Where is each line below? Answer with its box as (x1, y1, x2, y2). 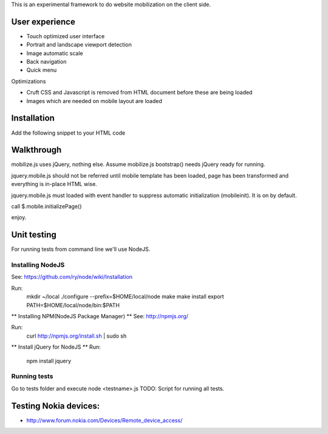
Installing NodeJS (11, 261, 65, 269)
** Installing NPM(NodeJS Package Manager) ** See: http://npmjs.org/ (11, 313, 188, 320)
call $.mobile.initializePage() (11, 203, 82, 210)
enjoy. (11, 214, 27, 221)
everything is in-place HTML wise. (11, 181, 97, 188)
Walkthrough (11, 145, 62, 155)
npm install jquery (26, 357, 72, 364)
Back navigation (26, 58, 67, 65)
